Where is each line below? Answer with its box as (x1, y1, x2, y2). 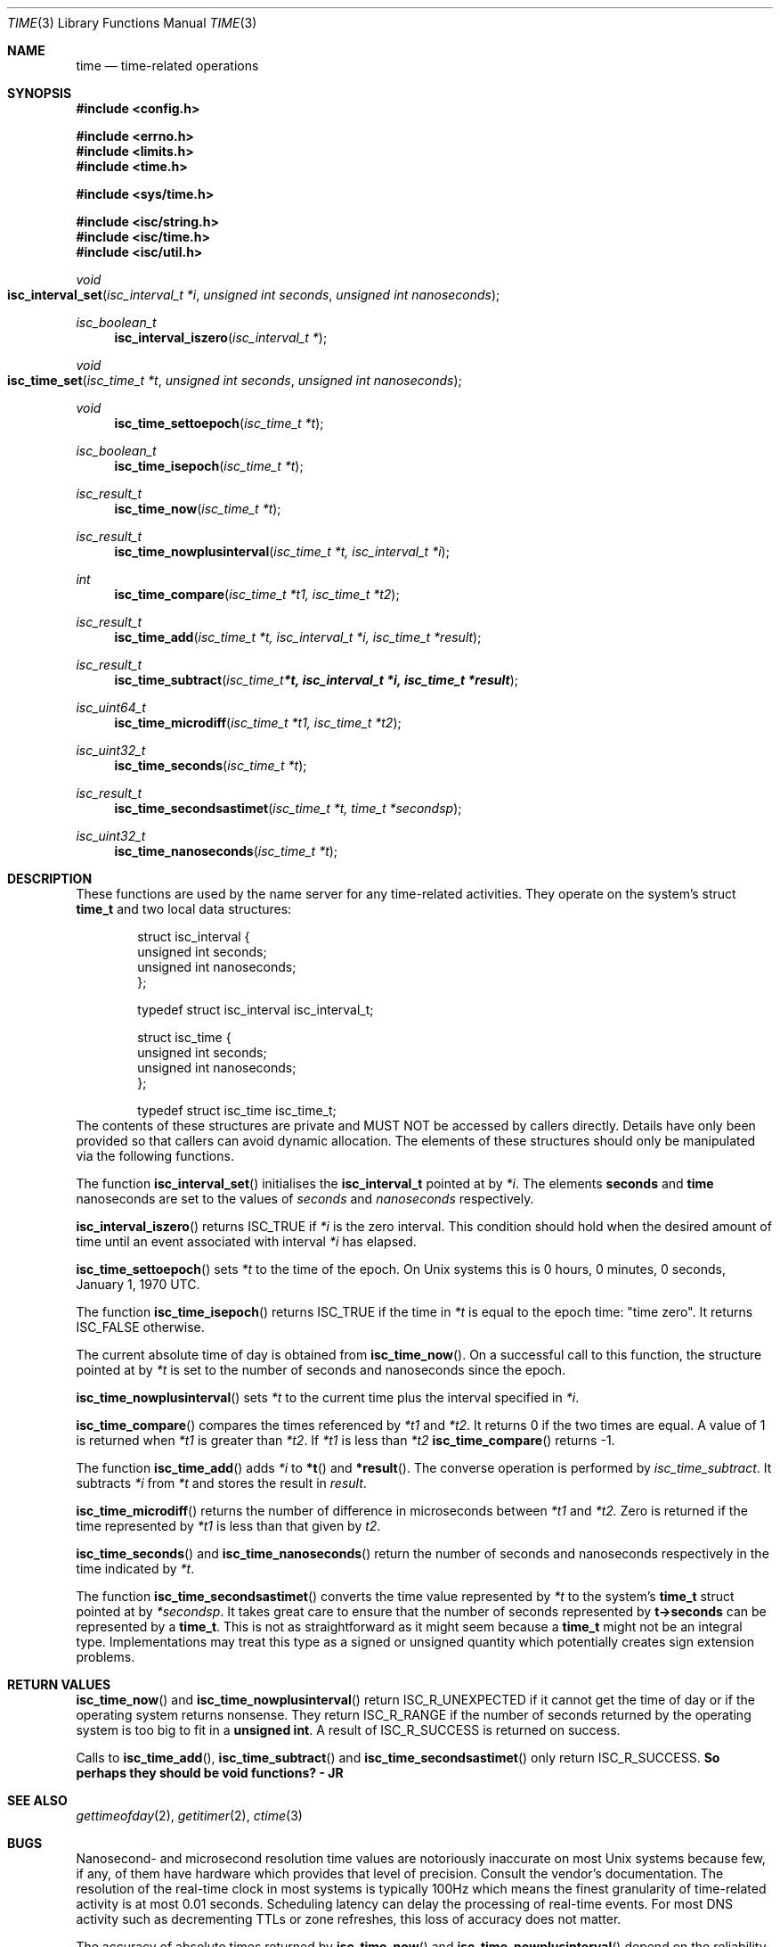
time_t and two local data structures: (76, 901, 292, 916)
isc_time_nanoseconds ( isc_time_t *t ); (114, 843, 338, 858)
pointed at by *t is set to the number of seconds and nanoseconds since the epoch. (76, 1362, 566, 1377)
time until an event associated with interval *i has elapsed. (76, 1234, 417, 1249)
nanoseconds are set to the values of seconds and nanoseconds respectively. (76, 1191, 534, 1206)
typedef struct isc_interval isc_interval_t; (137, 1002, 374, 1017)
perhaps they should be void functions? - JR (76, 1765, 344, 1780)
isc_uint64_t (76, 700, 146, 715)
